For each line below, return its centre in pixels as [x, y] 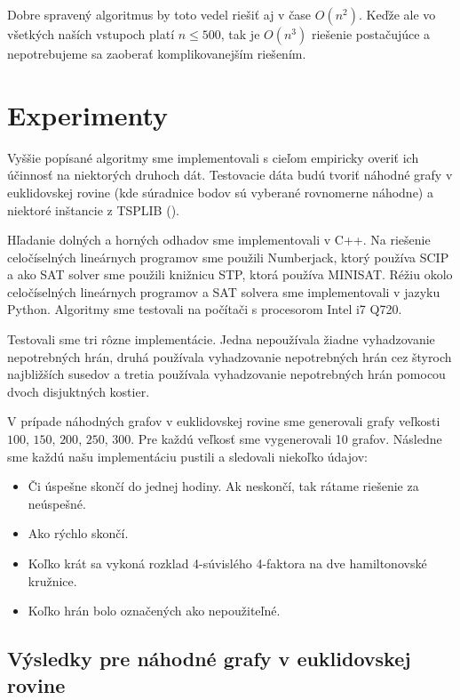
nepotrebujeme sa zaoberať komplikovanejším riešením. [157, 53]
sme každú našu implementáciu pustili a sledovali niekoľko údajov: [187, 456]
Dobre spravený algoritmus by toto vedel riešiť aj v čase [159, 14]
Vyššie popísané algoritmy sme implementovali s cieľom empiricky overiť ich [213, 157]
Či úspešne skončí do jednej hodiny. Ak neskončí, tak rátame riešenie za [223, 486]
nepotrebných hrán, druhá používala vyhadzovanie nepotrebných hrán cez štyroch [230, 356]
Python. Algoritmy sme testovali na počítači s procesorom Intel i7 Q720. [205, 309]
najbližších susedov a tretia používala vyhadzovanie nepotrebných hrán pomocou [226, 374]
